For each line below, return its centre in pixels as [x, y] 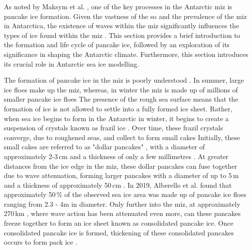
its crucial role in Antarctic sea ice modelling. [72, 63]
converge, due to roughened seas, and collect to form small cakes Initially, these [122, 137]
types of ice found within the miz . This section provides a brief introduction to [122, 35]
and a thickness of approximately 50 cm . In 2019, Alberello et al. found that [118, 185]
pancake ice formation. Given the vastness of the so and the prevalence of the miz [126, 16]
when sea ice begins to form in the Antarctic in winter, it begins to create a [117, 118]
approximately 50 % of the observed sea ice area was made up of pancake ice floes [125, 194]
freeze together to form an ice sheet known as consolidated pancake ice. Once [119, 223]
